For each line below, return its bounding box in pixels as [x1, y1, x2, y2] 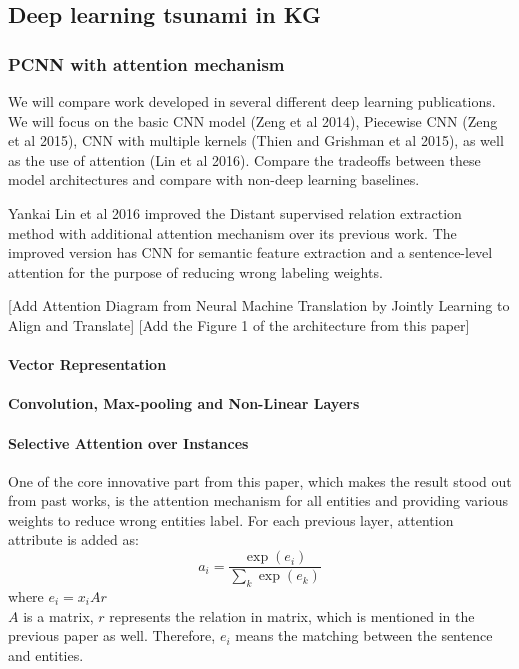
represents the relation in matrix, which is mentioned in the [109, 605, 475, 626]
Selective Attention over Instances [8, 432, 249, 453]
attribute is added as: [8, 529, 139, 550]
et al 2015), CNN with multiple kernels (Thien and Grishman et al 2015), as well [8, 130, 504, 151]
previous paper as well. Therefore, [8, 625, 216, 646]
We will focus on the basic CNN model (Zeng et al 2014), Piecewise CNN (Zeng [8, 110, 498, 131]
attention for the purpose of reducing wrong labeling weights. [8, 261, 383, 282]
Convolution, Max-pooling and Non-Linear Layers [8, 393, 360, 414]
